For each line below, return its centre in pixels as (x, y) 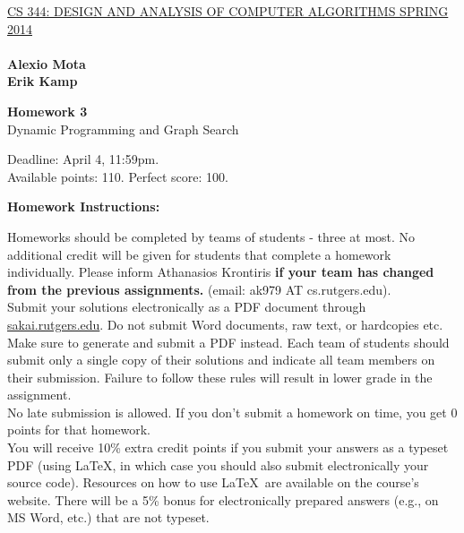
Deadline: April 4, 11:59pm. (83, 159)
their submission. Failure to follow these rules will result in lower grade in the (220, 377)
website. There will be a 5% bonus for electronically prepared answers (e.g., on (223, 499)
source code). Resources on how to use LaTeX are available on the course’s (213, 482)
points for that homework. (79, 430)
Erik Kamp (43, 81)
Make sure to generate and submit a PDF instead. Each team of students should (228, 342)
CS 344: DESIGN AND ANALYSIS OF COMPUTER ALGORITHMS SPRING (228, 11)
